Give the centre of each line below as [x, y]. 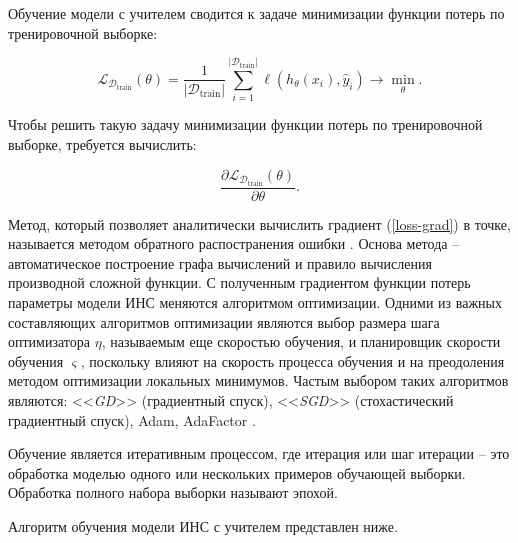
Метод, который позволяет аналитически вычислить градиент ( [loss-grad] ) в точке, [259, 223]
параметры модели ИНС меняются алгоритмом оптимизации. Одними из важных [255, 302]
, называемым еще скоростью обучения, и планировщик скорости [301, 341]
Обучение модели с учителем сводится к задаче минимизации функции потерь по [256, 13]
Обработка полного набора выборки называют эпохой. [173, 492]
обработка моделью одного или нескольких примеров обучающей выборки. [237, 472]
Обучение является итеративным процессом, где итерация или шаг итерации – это [259, 453]
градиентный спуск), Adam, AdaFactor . [132, 419]
